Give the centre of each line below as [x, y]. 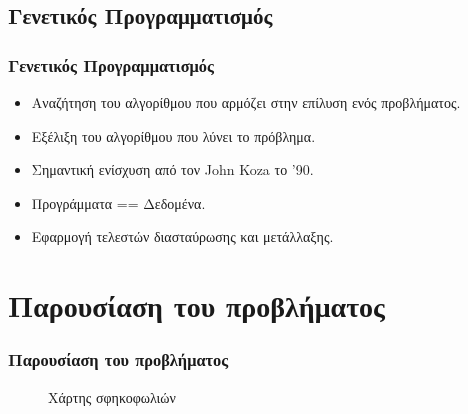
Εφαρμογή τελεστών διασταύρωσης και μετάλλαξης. [182, 236]
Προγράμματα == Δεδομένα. [118, 202]
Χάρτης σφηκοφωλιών [112, 396]
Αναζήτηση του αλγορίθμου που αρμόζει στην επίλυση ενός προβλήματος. [246, 102]
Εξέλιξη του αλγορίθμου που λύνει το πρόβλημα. [173, 135]
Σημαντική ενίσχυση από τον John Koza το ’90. [172, 169]
